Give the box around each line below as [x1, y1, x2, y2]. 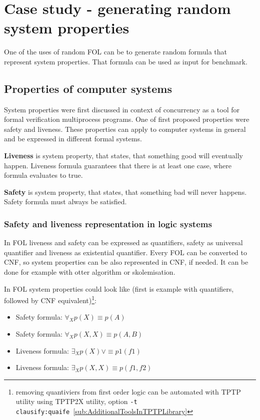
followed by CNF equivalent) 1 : [4, 294, 96, 305]
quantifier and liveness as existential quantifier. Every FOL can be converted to [4, 247, 247, 257]
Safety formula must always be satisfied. [4, 196, 127, 207]
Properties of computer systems [4, 80, 172, 96]
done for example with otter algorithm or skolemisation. [4, 267, 175, 277]
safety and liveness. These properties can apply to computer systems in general [4, 123, 246, 134]
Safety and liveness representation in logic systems [4, 217, 212, 230]
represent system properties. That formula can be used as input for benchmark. [4, 56, 247, 66]
